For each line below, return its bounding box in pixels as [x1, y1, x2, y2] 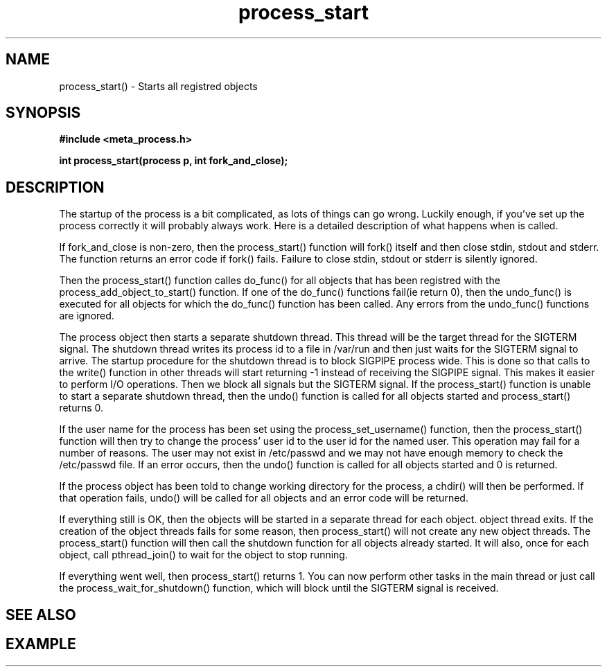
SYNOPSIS [6, 104, 81, 122]
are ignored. [59, 310, 114, 322]
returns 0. [59, 402, 104, 414]
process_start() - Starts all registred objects [59, 80, 258, 92]
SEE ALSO [6, 605, 76, 624]
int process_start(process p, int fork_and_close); [59, 154, 288, 167]
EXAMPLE [6, 635, 76, 653]
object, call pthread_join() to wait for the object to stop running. [59, 549, 348, 561]
